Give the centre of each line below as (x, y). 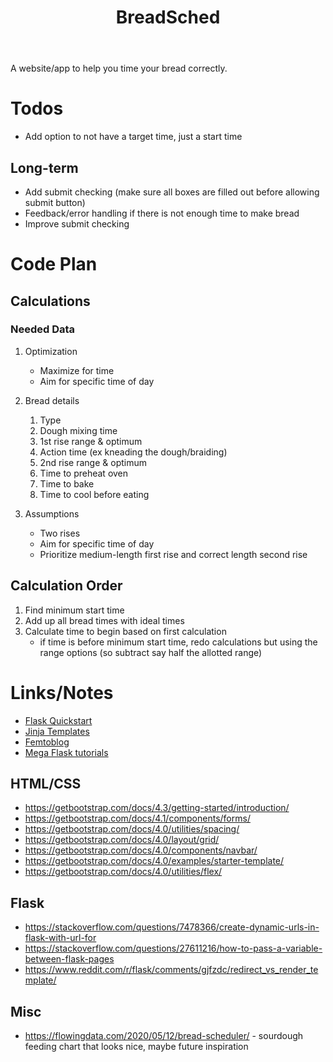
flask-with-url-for (60, 938)
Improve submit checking (77, 223)
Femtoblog (47, 742)
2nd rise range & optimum (93, 462)
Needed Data (43, 329)
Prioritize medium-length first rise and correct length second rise (173, 554)
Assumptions (52, 513)
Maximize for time (77, 370)
